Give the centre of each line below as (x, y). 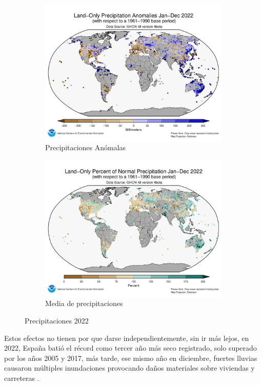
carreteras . (22, 378)
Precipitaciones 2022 (57, 320)
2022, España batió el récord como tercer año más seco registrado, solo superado (130, 348)
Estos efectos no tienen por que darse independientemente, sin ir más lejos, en (127, 338)
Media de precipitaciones (84, 303)
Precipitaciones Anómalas (86, 147)
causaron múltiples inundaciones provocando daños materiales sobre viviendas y (129, 368)
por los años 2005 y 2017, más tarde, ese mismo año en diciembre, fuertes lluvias (131, 358)
